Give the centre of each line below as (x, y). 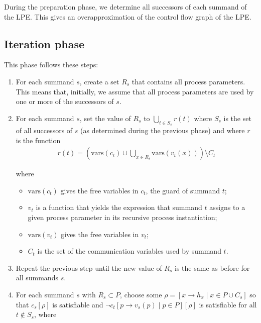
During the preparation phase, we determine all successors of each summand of (125, 7)
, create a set (99, 81)
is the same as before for (212, 267)
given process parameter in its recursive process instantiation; (122, 217)
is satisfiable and (78, 304)
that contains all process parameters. (188, 81)
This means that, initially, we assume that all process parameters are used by (135, 91)
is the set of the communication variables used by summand (129, 251)
